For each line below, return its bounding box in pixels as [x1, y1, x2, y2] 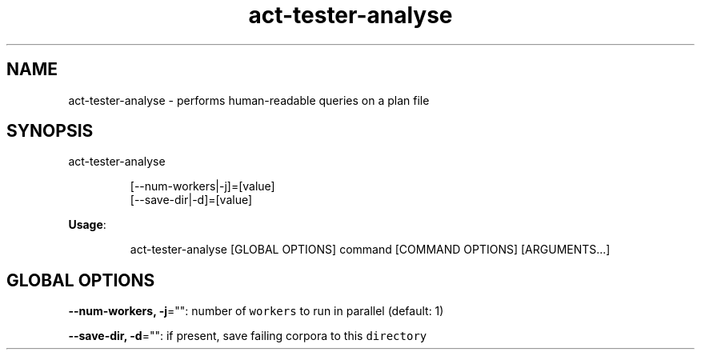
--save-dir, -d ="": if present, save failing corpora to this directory [68, 329, 427, 343]
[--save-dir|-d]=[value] [130, 193, 253, 207]
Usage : [68, 218, 106, 232]
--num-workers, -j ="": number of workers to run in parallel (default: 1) [68, 304, 444, 318]
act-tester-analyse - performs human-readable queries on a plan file [68, 93, 430, 107]
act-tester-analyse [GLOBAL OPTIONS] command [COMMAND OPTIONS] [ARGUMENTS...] [130, 242, 611, 257]
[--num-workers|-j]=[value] [130, 179, 275, 194]
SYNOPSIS [6, 121, 94, 142]
